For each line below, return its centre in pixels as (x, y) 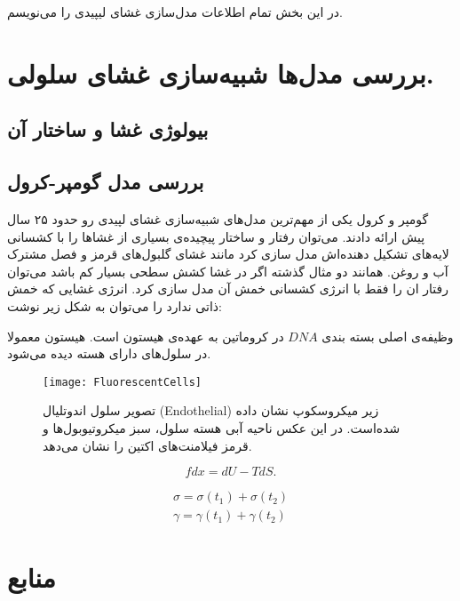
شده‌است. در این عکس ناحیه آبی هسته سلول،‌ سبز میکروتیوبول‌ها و (222, 427)
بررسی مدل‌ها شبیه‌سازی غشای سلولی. (221, 72)
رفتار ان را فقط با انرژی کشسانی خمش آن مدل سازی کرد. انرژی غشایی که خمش (228, 288)
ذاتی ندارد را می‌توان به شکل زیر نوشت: (115, 305)
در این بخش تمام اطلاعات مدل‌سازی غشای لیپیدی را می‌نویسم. (175, 12)
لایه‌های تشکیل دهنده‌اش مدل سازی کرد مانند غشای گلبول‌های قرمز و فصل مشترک (228, 254)
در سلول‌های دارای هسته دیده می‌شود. (109, 353)
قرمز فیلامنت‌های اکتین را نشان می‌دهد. (147, 445)
